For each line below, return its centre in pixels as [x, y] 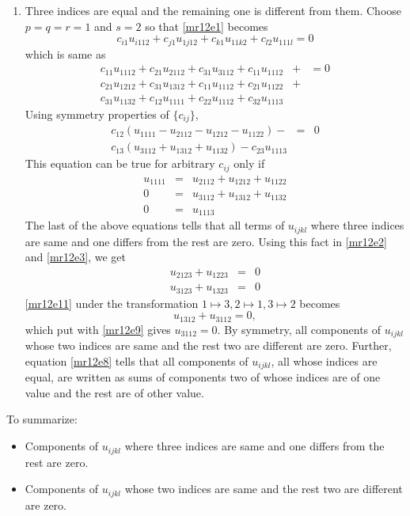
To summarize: [42, 419]
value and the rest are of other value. [114, 392]
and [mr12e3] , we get [75, 257]
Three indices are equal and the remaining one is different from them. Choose [213, 10]
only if [249, 163]
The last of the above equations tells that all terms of [155, 225]
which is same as [65, 53]
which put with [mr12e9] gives [98, 329]
